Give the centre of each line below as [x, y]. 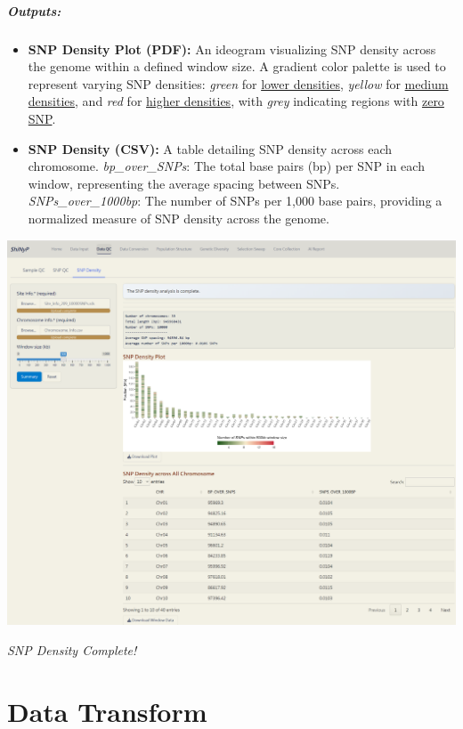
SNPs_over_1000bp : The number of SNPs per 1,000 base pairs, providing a [235, 201]
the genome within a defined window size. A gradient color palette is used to [237, 66]
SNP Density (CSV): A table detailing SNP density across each [210, 148]
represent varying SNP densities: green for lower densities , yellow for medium [238, 83]
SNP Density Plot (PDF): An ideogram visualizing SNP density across [232, 49]
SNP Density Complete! [72, 649]
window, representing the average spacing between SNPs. [184, 183]
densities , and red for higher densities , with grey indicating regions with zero [236, 101]
